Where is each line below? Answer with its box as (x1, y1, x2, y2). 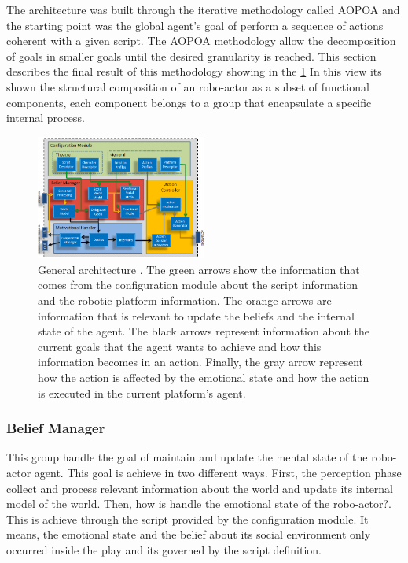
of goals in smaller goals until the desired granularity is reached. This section (6, 47, 377, 64)
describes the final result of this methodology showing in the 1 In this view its (6, 63, 382, 80)
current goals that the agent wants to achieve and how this (38, 338, 322, 354)
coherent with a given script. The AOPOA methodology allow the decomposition (6, 32, 396, 49)
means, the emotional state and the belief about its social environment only (6, 526, 371, 543)
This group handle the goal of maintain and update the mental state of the (6, 449, 368, 465)
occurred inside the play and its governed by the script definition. (6, 541, 322, 557)
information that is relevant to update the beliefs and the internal (38, 307, 355, 324)
